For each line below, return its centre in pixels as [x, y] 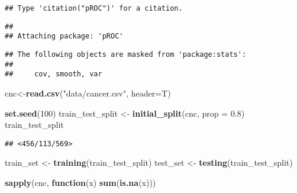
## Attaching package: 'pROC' [64, 36]
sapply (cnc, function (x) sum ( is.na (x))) [80, 182]
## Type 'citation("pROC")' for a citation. [94, 8]
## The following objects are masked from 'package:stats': [126, 54]
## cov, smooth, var [54, 74]
